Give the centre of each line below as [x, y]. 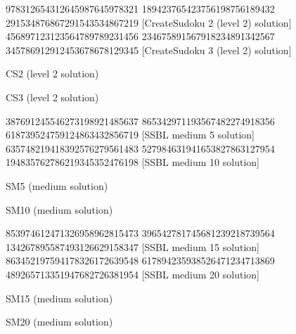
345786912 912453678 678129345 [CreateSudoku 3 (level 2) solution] [149, 50]
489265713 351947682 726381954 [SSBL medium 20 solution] [133, 274]
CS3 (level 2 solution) [52, 97]
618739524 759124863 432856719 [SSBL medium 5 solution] [130, 135]
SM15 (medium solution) [59, 298]
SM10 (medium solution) [59, 209]
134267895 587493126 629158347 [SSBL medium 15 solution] [133, 246]
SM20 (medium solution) [59, 322]
